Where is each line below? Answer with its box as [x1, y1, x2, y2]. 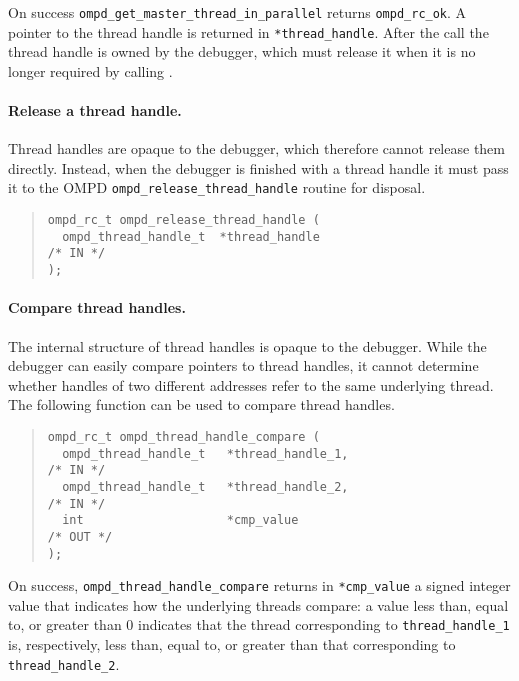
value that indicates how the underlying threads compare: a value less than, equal [8, 594, 509, 615]
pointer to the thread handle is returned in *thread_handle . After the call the [8, 21, 489, 42]
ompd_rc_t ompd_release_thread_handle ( [47, 213, 320, 228]
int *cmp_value [62, 513, 299, 528]
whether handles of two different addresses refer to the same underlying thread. [8, 374, 494, 395]
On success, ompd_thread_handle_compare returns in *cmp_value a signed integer [8, 575, 511, 596]
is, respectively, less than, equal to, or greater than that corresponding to [8, 634, 456, 655]
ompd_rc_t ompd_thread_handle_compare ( [47, 429, 320, 444]
